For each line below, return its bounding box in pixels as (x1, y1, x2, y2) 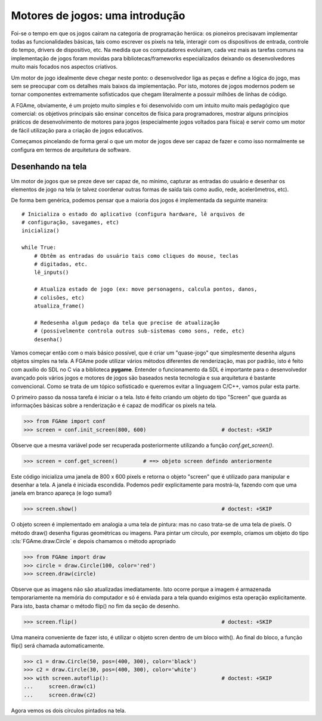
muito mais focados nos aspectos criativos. (11, 63, 118, 70)
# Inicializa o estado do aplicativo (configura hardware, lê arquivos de (21, 211, 245, 217)
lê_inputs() (33, 269, 69, 276)
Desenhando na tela (11, 162, 87, 172)
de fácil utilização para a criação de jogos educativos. (11, 127, 144, 134)
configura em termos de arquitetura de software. (11, 146, 131, 153)
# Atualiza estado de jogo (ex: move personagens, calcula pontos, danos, (33, 286, 258, 292)
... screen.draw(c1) (23, 683, 97, 690)
